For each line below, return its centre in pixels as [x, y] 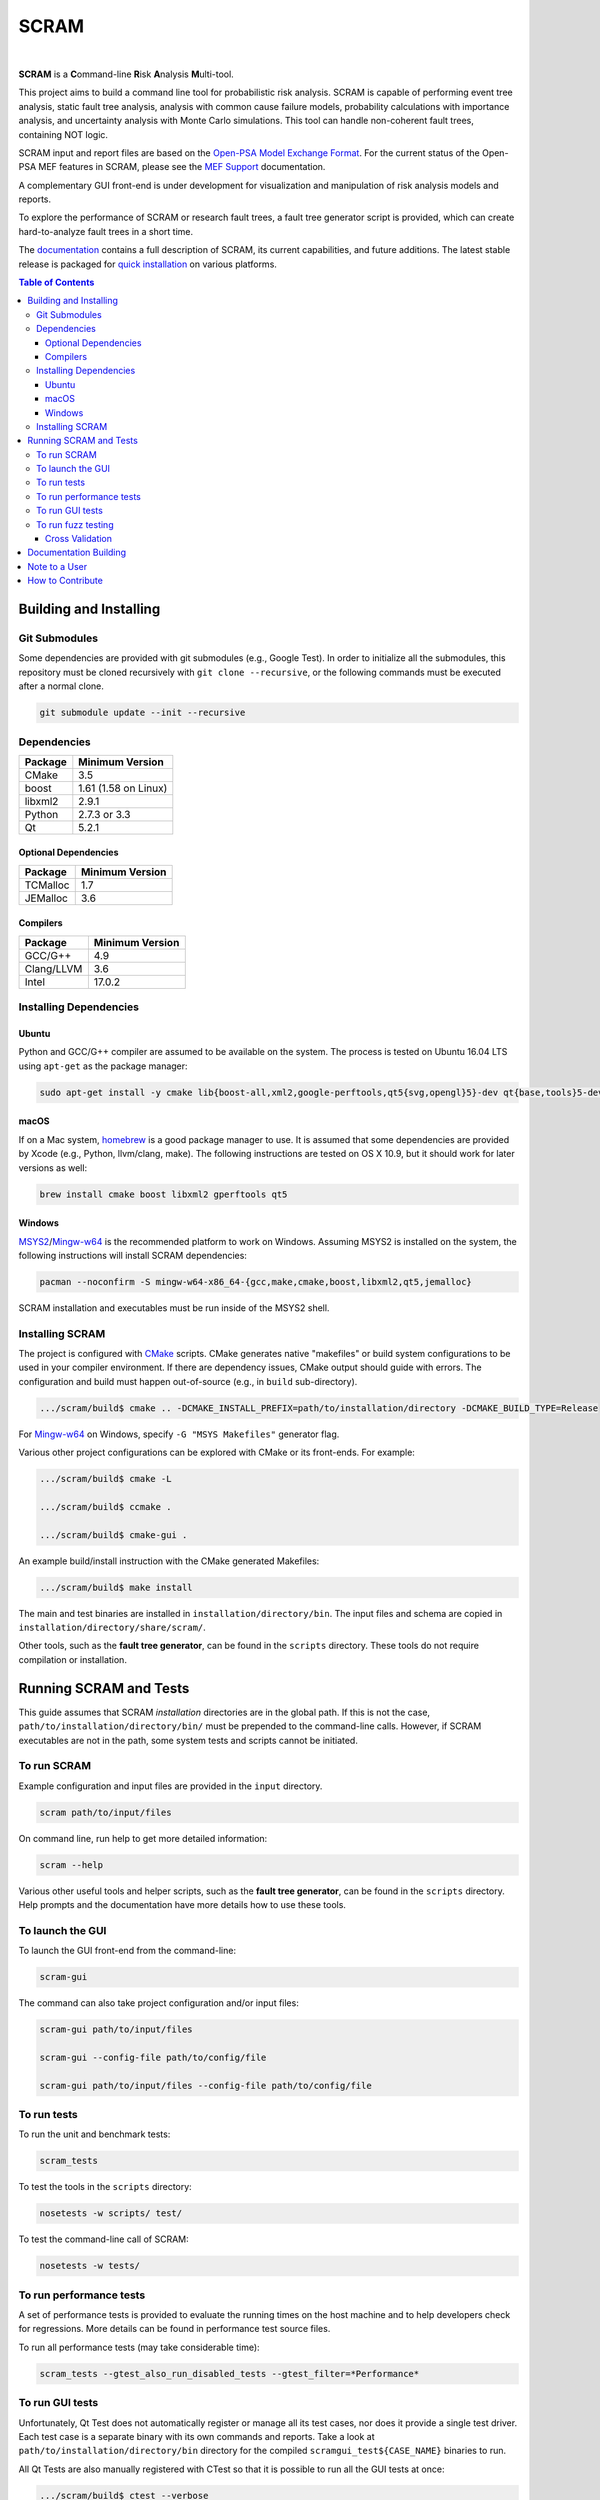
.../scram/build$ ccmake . [105, 1506]
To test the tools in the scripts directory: [105, 2187]
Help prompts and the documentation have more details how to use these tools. [182, 1905]
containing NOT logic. [63, 134]
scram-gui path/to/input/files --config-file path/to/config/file [205, 2085]
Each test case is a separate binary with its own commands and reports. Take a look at [196, 2436]
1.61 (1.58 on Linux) [123, 788]
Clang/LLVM [53, 968]
